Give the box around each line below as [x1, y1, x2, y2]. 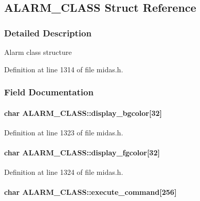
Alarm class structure [4, 47, 72, 57]
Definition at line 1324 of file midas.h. [4, 167, 123, 177]
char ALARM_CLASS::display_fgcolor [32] [4, 147, 160, 158]
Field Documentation [4, 86, 94, 98]
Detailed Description [4, 26, 92, 39]
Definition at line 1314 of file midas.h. [4, 64, 123, 74]
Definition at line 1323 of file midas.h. [4, 127, 123, 137]
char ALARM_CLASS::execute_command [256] [4, 187, 177, 197]
